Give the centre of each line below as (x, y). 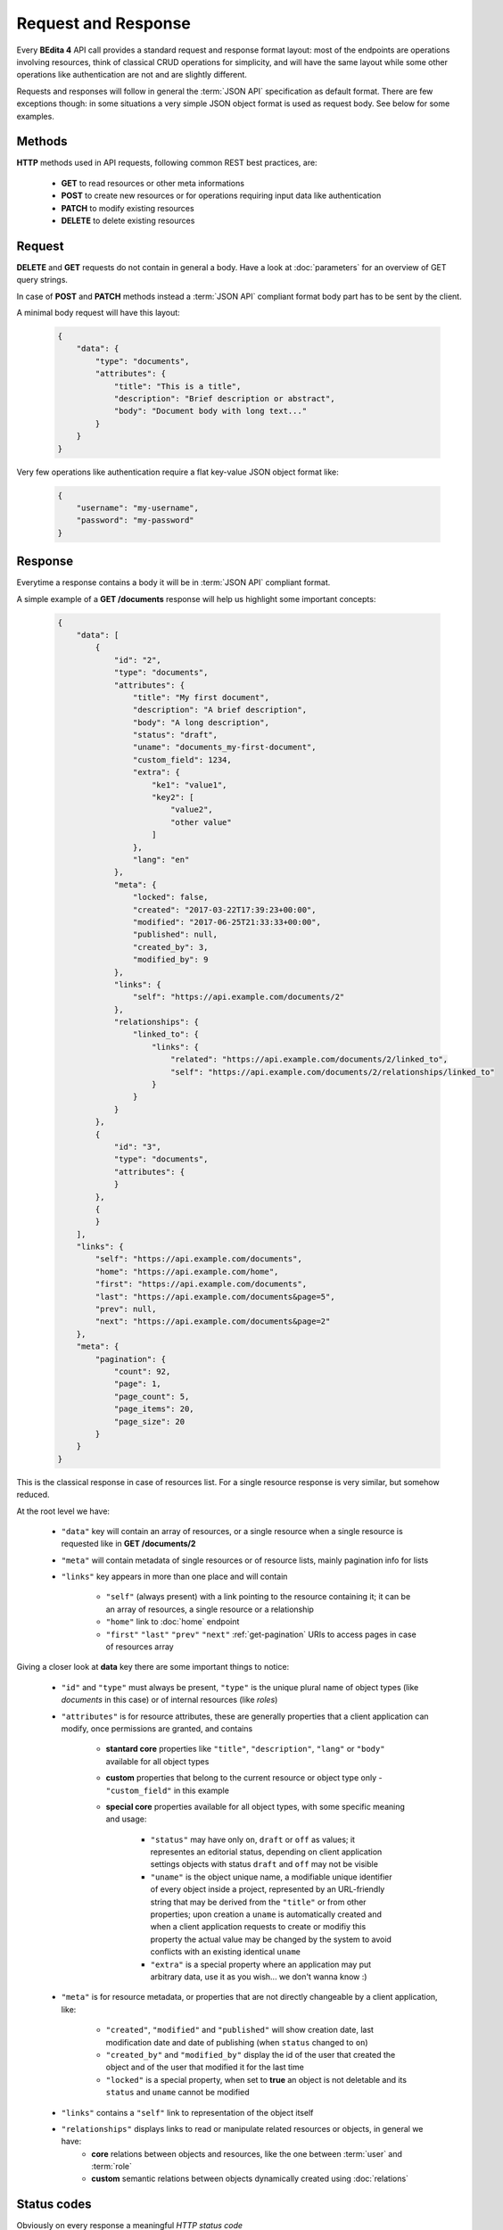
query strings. (42, 280)
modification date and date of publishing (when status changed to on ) (237, 2042)
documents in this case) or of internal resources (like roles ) (169, 1700)
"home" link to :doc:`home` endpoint (173, 1622)
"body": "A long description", (201, 722)
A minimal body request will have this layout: (98, 313)
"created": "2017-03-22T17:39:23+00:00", (224, 909)
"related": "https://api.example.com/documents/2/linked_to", (309, 1060)
